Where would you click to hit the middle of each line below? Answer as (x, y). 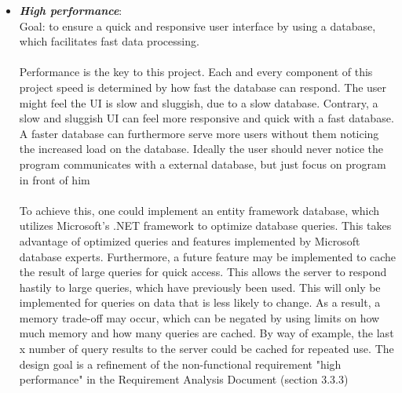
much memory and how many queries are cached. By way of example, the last (206, 333)
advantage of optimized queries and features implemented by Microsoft (190, 240)
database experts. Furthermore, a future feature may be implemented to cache (208, 256)
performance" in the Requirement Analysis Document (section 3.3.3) (184, 379)
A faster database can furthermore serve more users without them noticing (199, 133)
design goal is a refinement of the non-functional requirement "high (180, 364)
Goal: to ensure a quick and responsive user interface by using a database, (197, 25)
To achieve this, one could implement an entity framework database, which (199, 210)
